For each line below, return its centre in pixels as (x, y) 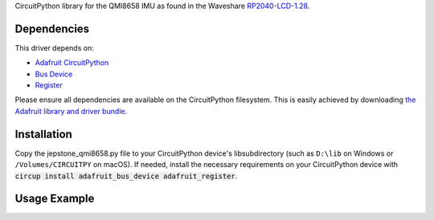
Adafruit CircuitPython (72, 63)
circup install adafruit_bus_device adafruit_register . (126, 176)
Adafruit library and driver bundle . (71, 111)
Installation (43, 134)
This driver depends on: (54, 47)
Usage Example (55, 199)
